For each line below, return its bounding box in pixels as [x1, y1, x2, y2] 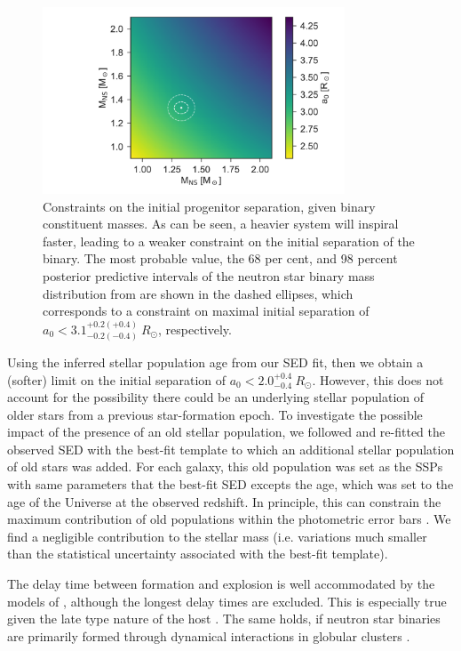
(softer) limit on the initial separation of [7, 370, 227, 389]
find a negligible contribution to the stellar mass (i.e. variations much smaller [7, 526, 427, 545]
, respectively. [158, 319, 232, 338]
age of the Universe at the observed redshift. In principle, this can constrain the [7, 492, 441, 510]
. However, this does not [312, 370, 444, 389]
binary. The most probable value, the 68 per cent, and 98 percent [43, 249, 398, 268]
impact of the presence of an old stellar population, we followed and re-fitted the [7, 422, 446, 441]
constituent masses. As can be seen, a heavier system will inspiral [43, 214, 399, 233]
